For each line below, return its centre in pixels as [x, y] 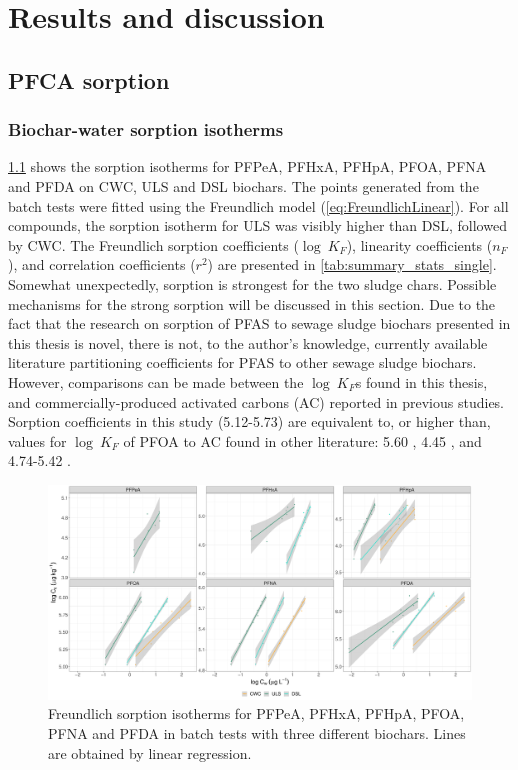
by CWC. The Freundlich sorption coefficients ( [153, 244]
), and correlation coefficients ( [102, 264]
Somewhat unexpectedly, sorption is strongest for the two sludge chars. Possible [252, 283]
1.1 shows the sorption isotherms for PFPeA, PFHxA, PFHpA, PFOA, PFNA [247, 166]
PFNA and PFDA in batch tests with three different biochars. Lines [257, 732]
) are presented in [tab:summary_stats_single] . [352, 264]
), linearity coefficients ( [419, 244]
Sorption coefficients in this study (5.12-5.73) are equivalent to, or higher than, [249, 421]
